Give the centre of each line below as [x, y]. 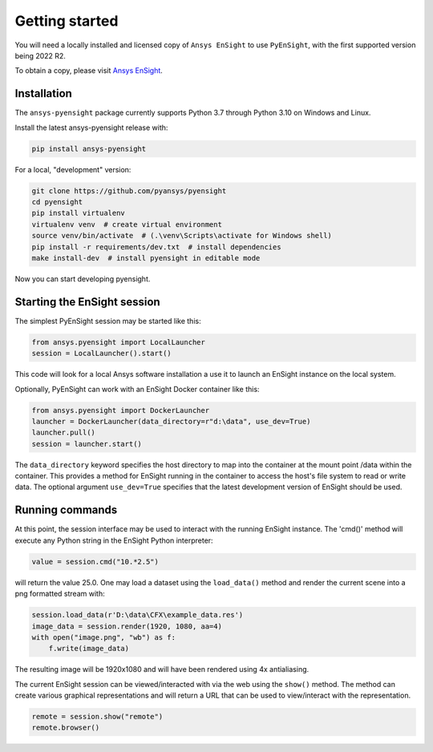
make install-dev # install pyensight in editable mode [146, 258]
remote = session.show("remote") [97, 717]
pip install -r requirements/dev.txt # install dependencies [156, 247]
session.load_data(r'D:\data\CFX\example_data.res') [138, 615]
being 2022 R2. [40, 55]
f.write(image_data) [89, 649]
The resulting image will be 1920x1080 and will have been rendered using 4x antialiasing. [162, 669]
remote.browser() [66, 728]
